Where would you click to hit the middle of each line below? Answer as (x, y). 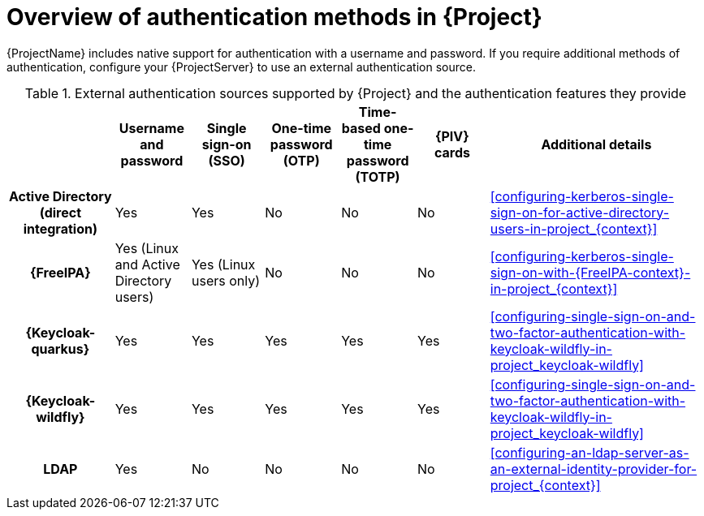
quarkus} (60, 348)
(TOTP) (378, 176)
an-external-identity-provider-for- (594, 469)
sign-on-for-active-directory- (580, 212)
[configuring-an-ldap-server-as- (590, 452)
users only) (226, 280)
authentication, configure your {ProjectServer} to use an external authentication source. (241, 67)
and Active (147, 264)
